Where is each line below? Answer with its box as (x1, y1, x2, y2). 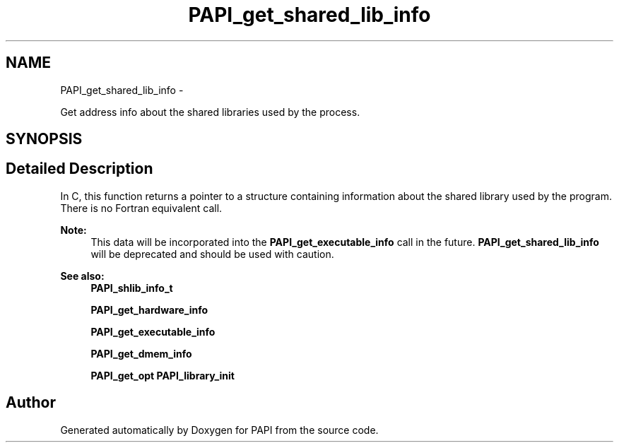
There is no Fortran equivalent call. (60, 201, 223, 214)
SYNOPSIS (6, 130, 83, 148)
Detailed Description (6, 160, 153, 178)
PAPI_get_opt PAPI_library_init (90, 369, 235, 382)
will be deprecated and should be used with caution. (90, 247, 334, 260)
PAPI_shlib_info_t (90, 281, 173, 294)
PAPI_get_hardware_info (90, 303, 208, 316)
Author (6, 394, 56, 412)
